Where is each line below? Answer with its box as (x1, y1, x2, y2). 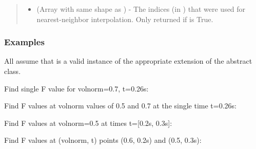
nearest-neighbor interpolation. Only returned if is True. (36, 13, 213, 24)
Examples (4, 35, 45, 48)
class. (4, 66, 21, 76)
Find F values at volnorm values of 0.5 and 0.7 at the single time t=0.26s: (4, 100, 237, 111)
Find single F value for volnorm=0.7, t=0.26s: (4, 83, 149, 94)
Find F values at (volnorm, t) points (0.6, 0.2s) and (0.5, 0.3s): (4, 135, 202, 145)
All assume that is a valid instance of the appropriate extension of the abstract (4, 55, 252, 66)
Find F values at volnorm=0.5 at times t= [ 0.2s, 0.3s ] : (4, 117, 172, 128)
